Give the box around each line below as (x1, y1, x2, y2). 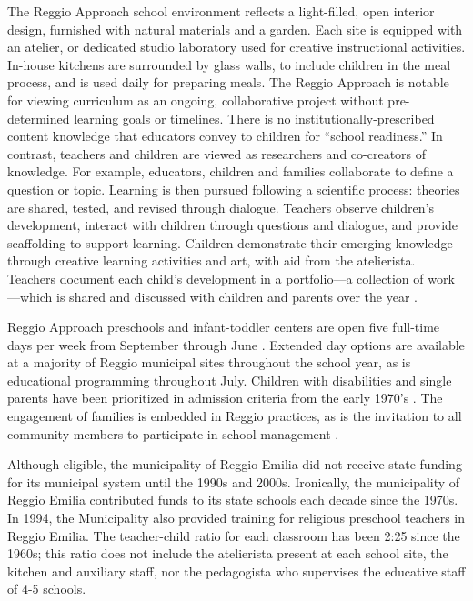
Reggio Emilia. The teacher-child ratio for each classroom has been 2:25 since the (7, 526, 460, 545)
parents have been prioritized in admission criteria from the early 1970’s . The (7, 388, 443, 407)
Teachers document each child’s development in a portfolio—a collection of (7, 268, 424, 287)
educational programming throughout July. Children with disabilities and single (7, 370, 452, 389)
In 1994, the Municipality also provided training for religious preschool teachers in (7, 508, 466, 527)
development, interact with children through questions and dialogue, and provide (7, 215, 458, 235)
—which (7, 286, 53, 306)
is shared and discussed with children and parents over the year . (56, 286, 418, 306)
